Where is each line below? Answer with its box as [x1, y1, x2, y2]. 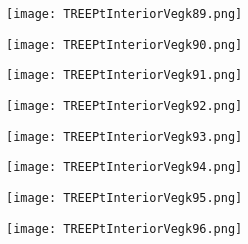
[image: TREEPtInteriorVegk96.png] [6, 221, 243, 236]
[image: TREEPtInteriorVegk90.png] [6, 37, 243, 52]
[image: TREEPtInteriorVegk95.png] [6, 190, 243, 205]
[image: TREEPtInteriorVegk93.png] [6, 129, 243, 144]
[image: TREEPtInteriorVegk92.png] [6, 98, 243, 113]
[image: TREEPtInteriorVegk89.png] [6, 7, 243, 21]
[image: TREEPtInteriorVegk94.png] [6, 160, 243, 175]
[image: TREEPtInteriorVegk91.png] [6, 68, 243, 83]
